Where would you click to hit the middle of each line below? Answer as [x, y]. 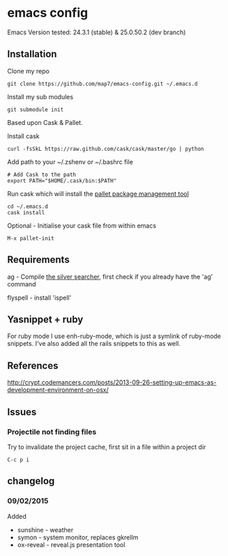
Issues [22, 412]
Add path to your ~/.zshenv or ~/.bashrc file [70, 161]
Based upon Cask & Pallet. [45, 122]
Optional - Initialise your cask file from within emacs [82, 226]
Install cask [23, 136]
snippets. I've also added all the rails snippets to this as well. [94, 344]
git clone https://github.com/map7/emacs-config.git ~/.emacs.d [102, 84]
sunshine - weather [45, 529]
